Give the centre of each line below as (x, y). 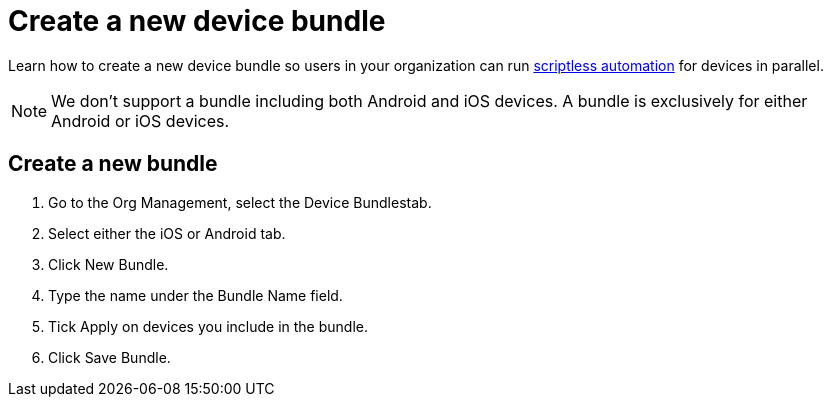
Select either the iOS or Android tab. (167, 233)
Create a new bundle (113, 164)
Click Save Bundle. (109, 357)
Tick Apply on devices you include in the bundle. (208, 326)
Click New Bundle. (108, 264)
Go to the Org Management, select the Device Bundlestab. (240, 202)
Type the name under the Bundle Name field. (195, 295)
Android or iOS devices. (140, 120)
